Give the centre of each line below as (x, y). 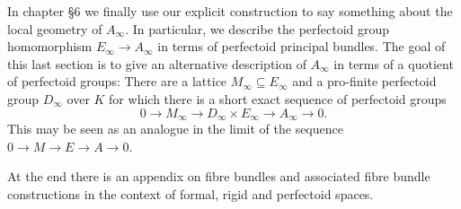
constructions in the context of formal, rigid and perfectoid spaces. (191, 193)
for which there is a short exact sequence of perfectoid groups (278, 98)
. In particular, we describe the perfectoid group (257, 28)
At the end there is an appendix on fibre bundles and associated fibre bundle (219, 176)
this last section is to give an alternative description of (157, 63)
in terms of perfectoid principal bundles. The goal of (301, 46)
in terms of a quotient (394, 63)
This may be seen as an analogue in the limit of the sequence (175, 129)
